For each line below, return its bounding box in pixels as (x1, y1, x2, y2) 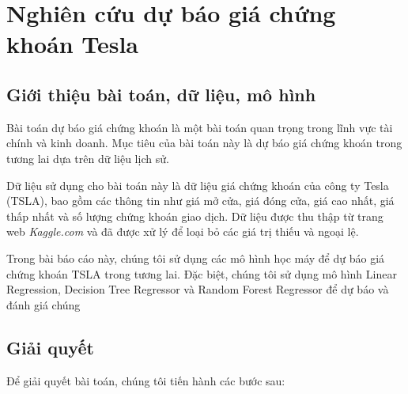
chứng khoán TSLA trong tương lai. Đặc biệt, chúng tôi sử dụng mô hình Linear (6, 265, 397, 282)
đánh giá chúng (6, 296, 81, 313)
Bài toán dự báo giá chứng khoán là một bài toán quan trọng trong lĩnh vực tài (6, 119, 393, 135)
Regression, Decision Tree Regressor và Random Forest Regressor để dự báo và (6, 281, 389, 297)
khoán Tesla (6, 28, 139, 60)
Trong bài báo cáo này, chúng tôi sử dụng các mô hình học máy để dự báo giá (6, 249, 385, 266)
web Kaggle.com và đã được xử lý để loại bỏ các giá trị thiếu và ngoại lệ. (6, 223, 359, 240)
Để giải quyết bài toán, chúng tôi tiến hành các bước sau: (6, 372, 285, 388)
